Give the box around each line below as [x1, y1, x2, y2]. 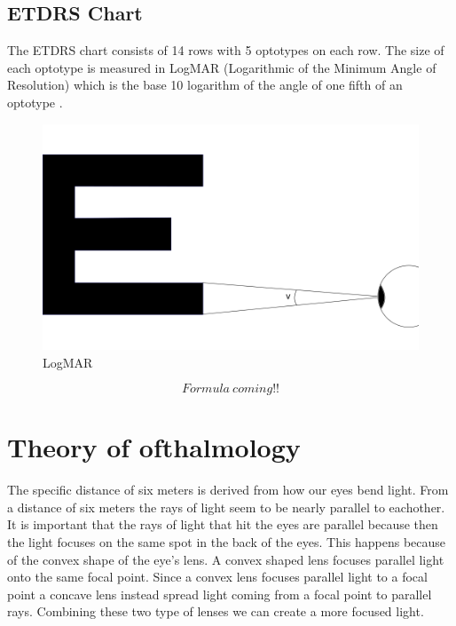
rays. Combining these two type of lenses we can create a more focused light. [7, 602, 424, 621]
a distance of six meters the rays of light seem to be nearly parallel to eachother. [7, 497, 445, 516]
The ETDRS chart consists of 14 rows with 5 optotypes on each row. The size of [7, 41, 444, 59]
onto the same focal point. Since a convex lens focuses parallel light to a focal [7, 567, 428, 586]
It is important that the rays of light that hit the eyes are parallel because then [7, 515, 438, 534]
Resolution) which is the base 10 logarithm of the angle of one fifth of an [7, 75, 403, 94]
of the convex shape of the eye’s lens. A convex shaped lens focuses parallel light [7, 550, 444, 568]
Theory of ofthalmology [7, 429, 301, 465]
